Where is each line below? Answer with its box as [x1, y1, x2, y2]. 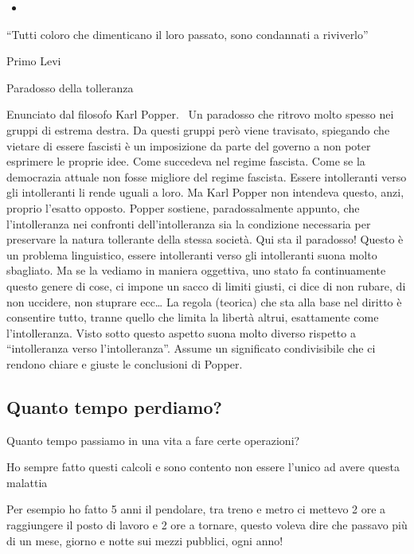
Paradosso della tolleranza [6, 79, 134, 96]
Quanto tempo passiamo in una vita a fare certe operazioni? [6, 431, 300, 448]
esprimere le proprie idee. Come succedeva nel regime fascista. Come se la [6, 153, 365, 170]
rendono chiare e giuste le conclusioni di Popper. [6, 355, 243, 372]
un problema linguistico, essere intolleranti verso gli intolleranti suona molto [6, 246, 377, 263]
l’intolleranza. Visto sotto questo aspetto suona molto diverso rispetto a [6, 324, 356, 341]
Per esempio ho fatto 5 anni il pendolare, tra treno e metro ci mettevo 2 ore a [6, 501, 386, 517]
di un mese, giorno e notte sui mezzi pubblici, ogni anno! [6, 532, 283, 548]
